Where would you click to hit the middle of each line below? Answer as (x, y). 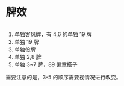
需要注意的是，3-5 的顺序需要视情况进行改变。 (64, 77)
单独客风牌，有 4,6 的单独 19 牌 (53, 34)
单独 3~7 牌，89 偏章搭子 (46, 64)
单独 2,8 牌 (28, 57)
